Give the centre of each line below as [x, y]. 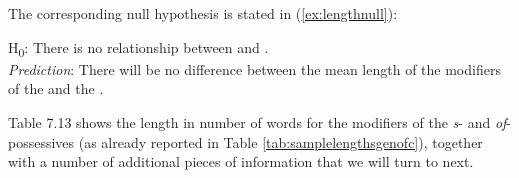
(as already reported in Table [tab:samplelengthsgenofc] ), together [280, 141]
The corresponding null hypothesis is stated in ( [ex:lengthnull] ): [203, 13]
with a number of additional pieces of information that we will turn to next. [241, 161]
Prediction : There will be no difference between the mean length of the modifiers [254, 68]
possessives [41, 141]
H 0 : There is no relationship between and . [138, 48]
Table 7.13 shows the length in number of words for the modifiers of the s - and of [257, 121]
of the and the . [56, 88]
